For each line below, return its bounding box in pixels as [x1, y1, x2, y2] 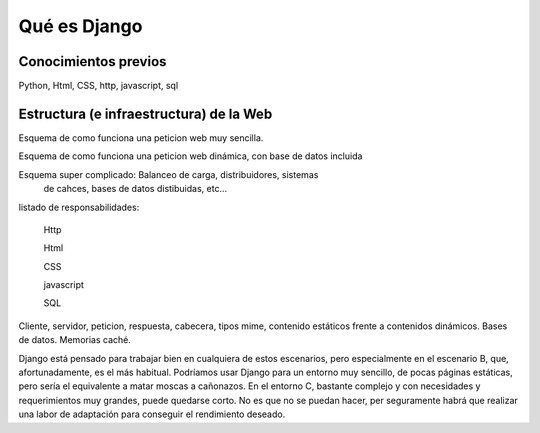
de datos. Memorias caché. [18, 334, 132, 346]
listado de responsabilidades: [18, 201, 140, 213]
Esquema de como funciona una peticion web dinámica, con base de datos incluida [18, 150, 363, 162]
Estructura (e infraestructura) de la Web [18, 105, 273, 122]
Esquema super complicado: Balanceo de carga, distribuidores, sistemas [18, 168, 319, 180]
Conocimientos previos [18, 53, 167, 70]
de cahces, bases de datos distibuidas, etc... [43, 183, 228, 195]
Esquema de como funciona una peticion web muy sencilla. [18, 131, 264, 144]
